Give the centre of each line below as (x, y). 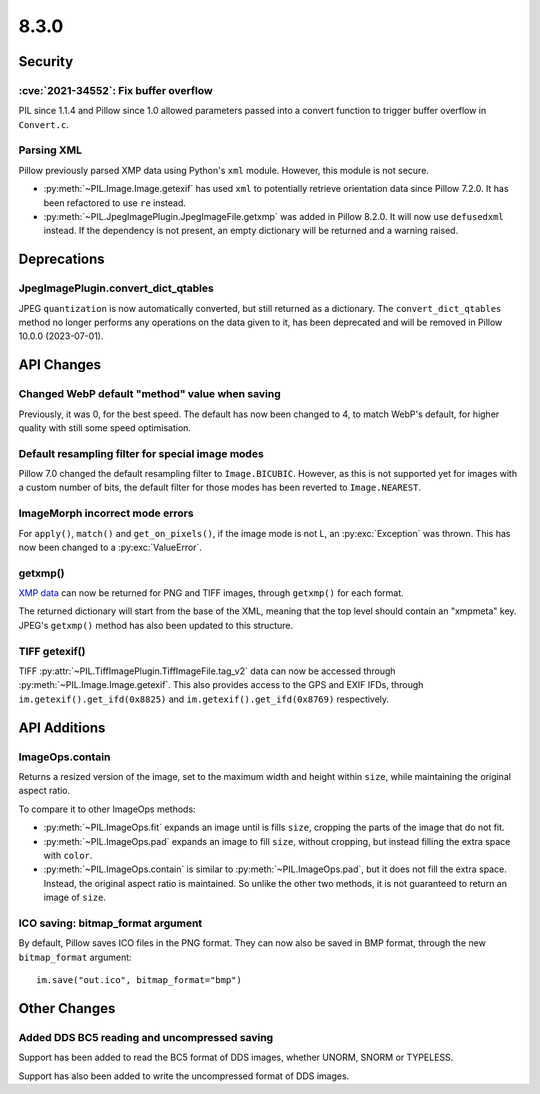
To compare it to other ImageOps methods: (107, 809)
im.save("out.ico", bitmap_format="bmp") (139, 980)
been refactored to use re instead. (115, 202)
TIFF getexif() (52, 651)
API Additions (62, 727)
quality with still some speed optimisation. (105, 427)
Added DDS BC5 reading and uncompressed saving (146, 1037)
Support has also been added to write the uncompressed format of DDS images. (184, 1076)
